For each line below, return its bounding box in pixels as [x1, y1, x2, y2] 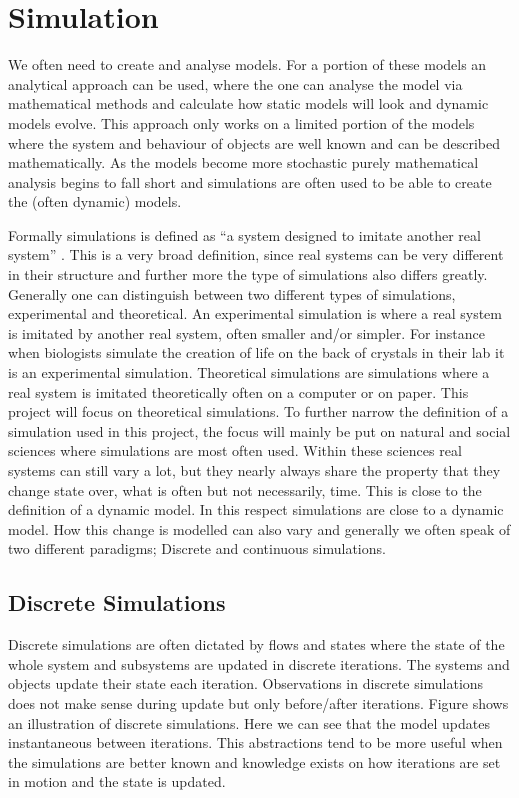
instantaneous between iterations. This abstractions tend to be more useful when [8, 732, 503, 753]
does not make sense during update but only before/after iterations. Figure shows [8, 692, 509, 713]
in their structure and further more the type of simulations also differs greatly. [8, 264, 488, 285]
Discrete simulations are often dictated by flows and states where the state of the [8, 634, 505, 655]
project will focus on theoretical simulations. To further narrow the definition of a [8, 401, 509, 422]
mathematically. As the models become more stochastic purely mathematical [8, 152, 479, 173]
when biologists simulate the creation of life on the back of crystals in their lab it [8, 342, 505, 363]
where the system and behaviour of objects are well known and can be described [8, 132, 500, 153]
